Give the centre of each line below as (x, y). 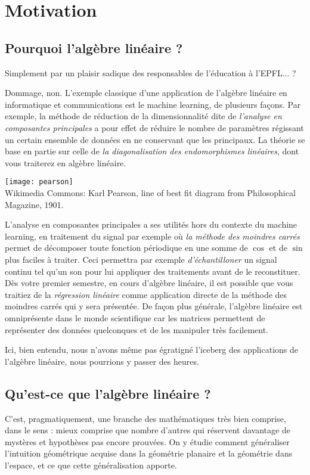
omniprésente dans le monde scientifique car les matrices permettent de (135, 317)
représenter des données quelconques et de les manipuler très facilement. (137, 329)
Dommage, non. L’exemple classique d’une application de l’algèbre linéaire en (146, 93)
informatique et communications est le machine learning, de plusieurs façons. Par (153, 104)
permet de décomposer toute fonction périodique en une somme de (126, 248)
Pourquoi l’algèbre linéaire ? (94, 47)
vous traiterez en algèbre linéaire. (66, 162)
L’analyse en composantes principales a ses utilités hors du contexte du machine (151, 224)
